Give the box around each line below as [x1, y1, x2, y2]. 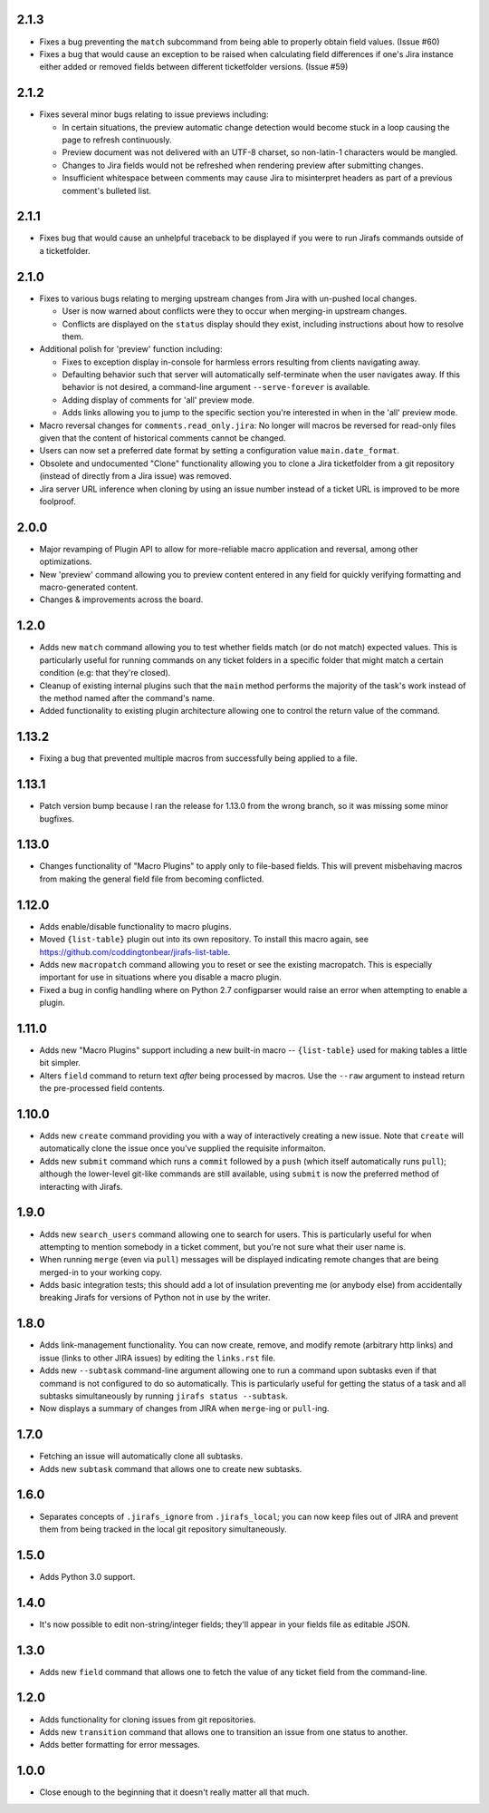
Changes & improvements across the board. [39, 594, 204, 605]
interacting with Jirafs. [39, 1181, 123, 1192]
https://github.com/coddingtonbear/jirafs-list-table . [39, 946, 231, 957]
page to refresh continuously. [62, 134, 172, 145]
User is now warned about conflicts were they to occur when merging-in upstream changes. [62, 306, 407, 317]
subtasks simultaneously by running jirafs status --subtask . [39, 1390, 289, 1401]
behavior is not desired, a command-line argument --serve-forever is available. [62, 382, 370, 393]
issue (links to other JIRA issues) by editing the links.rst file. [39, 1352, 276, 1363]
